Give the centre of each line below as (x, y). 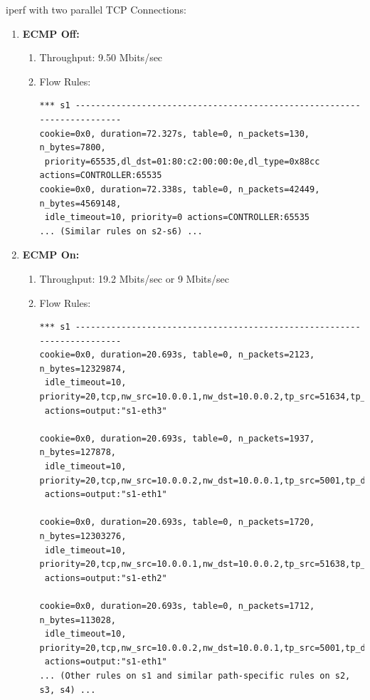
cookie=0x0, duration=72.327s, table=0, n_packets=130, (175, 134)
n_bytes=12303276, (83, 536)
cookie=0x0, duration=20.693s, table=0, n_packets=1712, (177, 606)
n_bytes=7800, (73, 148)
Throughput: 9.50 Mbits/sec (101, 57)
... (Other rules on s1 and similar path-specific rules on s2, (195, 675)
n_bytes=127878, (78, 453)
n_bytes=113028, (78, 620)
